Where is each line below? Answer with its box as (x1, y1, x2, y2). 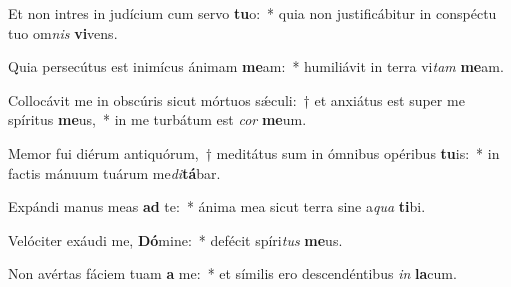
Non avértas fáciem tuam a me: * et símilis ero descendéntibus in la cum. (8, 263, 457, 284)
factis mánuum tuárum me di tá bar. (8, 162, 221, 183)
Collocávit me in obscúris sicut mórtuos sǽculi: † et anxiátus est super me (8, 89, 465, 110)
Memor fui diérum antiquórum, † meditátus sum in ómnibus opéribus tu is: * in (8, 142, 500, 163)
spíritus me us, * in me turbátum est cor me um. (8, 109, 307, 130)
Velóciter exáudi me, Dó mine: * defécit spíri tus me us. (8, 229, 343, 250)
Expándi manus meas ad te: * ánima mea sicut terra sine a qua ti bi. (8, 196, 426, 217)
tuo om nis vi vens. (8, 22, 118, 43)
